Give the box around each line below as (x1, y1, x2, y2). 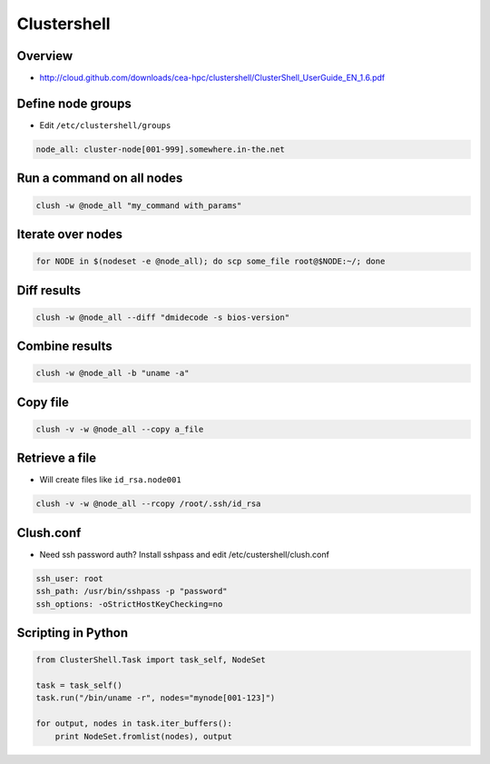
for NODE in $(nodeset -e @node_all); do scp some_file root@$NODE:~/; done (35, 256, 386, 267)
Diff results (16, 283, 82, 298)
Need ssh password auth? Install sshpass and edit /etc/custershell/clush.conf (39, 549, 330, 560)
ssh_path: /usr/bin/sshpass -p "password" (35, 586, 228, 597)
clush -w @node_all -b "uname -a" (35, 368, 190, 379)
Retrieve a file (16, 451, 97, 466)
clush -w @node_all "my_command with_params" (35, 200, 242, 211)
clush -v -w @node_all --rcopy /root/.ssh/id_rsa (35, 499, 261, 509)
